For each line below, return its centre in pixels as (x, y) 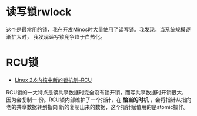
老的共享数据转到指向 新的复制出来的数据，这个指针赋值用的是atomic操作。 (98, 107)
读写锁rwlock (39, 12)
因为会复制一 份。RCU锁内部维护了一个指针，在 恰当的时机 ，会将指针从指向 (99, 100)
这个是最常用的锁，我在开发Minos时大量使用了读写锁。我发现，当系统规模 (96, 29)
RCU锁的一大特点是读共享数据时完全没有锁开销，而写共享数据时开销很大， (96, 92)
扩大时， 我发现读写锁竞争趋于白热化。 (58, 36)
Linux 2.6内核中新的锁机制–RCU (53, 80)
